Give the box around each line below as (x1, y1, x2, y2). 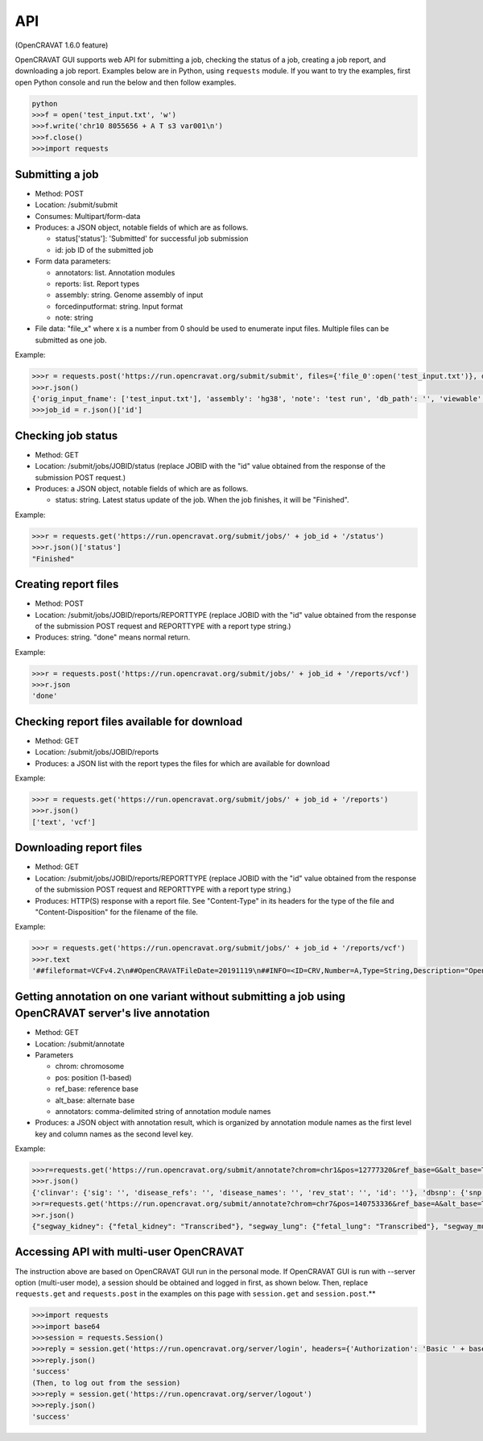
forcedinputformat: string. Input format (55, 301, 184, 311)
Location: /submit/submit (35, 200, 118, 209)
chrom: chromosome (55, 1062, 125, 1071)
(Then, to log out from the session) (31, 1378, 181, 1387)
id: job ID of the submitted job (55, 245, 154, 255)
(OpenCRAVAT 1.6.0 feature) (14, 40, 109, 50)
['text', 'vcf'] (31, 818, 97, 826)
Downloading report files (14, 841, 142, 855)
